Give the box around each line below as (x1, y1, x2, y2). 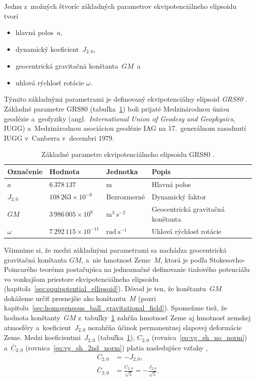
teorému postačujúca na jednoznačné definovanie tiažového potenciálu (39, 264, 250, 274)
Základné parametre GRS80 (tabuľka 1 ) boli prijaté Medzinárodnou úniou (4, 104, 229, 114)
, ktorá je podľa (160, 254, 207, 265)
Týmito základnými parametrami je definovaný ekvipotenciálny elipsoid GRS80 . (4, 94, 248, 104)
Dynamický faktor (152, 191, 206, 202)
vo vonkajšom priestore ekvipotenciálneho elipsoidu (4, 273, 159, 284)
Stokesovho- (209, 254, 246, 265)
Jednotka (106, 166, 138, 176)
